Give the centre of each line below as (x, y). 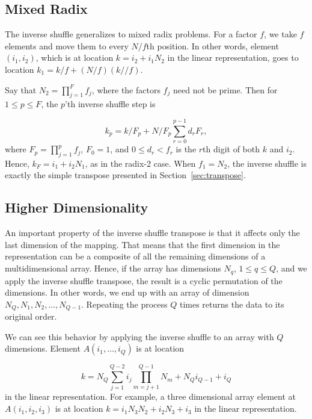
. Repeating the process (124, 304)
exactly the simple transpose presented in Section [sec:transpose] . (125, 175)
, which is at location (75, 57)
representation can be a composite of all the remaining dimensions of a (135, 256)
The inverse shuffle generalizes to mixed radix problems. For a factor (131, 34)
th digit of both (231, 149)
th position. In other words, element (213, 45)
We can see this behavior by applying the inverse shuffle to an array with (139, 336)
